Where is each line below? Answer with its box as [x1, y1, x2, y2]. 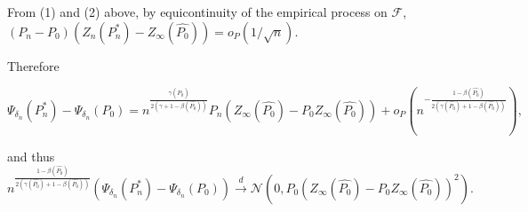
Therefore [7, 56, 60, 75]
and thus [7, 146, 55, 165]
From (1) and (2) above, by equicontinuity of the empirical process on [7, 3, 388, 20]
